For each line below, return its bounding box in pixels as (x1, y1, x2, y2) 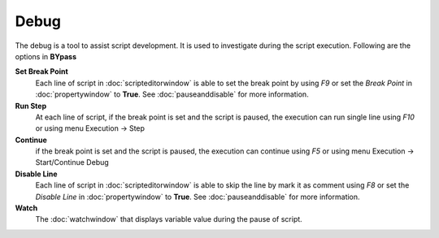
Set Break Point (15, 67, 68, 76)
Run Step (15, 101, 47, 110)
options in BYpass (15, 51, 77, 61)
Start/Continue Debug (35, 158, 109, 167)
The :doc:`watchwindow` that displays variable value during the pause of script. (35, 214, 302, 224)
